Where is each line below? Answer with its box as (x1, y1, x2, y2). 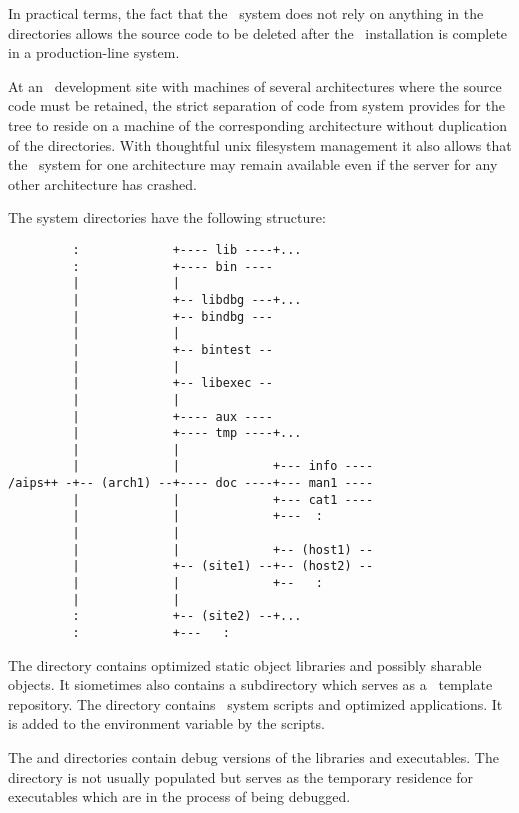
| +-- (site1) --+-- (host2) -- (72, 559, 374, 574)
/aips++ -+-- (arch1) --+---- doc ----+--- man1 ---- (8, 476, 374, 491)
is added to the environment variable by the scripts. (8, 713, 325, 734)
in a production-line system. (8, 42, 180, 63)
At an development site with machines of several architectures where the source (8, 75, 502, 96)
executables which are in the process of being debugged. (8, 786, 351, 807)
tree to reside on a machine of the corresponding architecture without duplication (8, 114, 507, 135)
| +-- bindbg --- (72, 309, 273, 324)
